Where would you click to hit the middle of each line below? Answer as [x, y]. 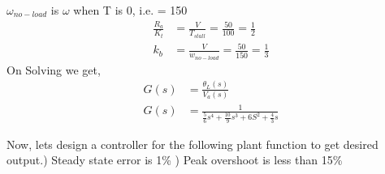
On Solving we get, [54, 69]
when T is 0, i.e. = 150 [130, 10]
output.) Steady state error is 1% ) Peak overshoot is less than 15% [175, 160]
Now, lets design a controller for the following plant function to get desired [192, 144]
